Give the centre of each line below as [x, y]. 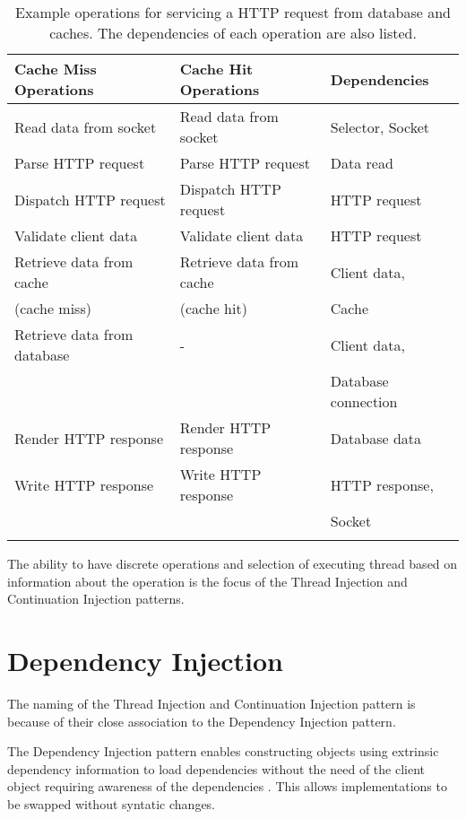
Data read [362, 163]
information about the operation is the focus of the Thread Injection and [207, 581]
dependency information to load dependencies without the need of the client [216, 768]
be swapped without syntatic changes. [112, 803]
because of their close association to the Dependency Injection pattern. [202, 721]
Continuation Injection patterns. [96, 599]
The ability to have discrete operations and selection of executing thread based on [233, 563]
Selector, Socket [380, 126]
